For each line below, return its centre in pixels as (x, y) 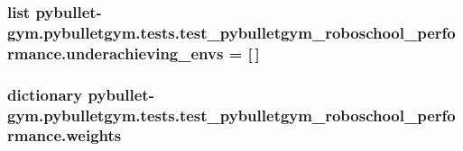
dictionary (45, 94)
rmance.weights (65, 135)
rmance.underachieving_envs (116, 53)
